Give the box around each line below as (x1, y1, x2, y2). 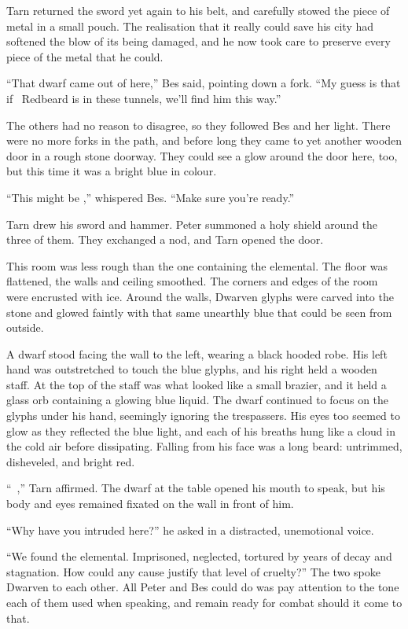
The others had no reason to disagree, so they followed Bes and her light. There (6, 116, 391, 133)
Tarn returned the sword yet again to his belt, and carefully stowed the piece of (6, 2, 390, 18)
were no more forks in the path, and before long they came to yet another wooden (6, 132, 402, 149)
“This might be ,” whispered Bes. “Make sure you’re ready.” (6, 189, 295, 205)
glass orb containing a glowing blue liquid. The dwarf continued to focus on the (6, 392, 389, 408)
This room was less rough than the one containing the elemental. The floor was (6, 257, 388, 274)
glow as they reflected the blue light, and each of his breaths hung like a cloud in (6, 422, 395, 439)
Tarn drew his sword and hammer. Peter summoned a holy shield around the (6, 215, 378, 232)
